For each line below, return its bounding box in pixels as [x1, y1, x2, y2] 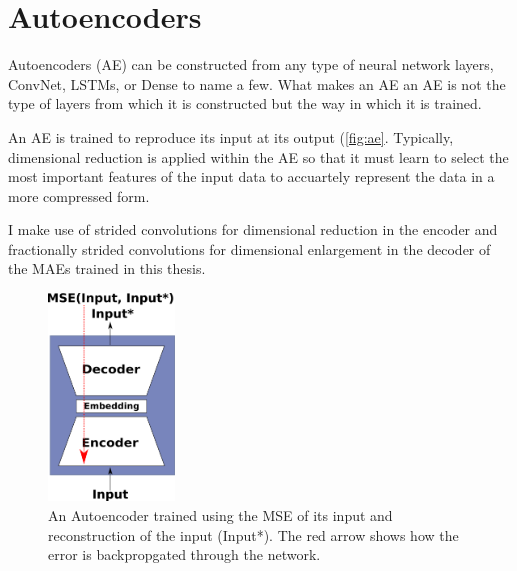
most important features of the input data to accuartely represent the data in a [8, 166, 495, 187]
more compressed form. [8, 185, 150, 206]
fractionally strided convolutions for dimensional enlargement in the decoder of [8, 238, 491, 259]
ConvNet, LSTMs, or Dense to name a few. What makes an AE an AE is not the [8, 73, 506, 94]
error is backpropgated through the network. [48, 544, 321, 565]
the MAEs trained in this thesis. [8, 258, 206, 279]
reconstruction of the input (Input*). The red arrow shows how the [48, 524, 459, 545]
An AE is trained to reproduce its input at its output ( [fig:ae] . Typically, [8, 126, 454, 147]
